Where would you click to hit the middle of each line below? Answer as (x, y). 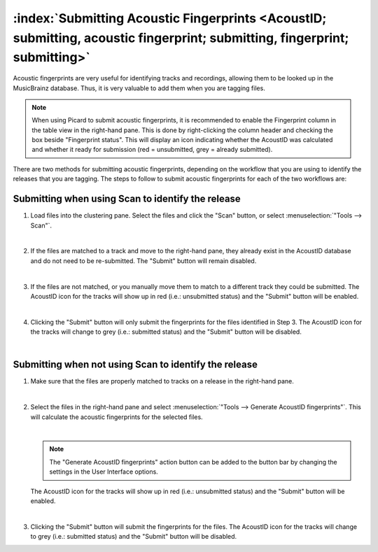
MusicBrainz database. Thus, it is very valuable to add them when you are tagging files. (139, 88)
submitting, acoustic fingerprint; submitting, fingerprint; (181, 38)
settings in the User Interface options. (104, 472)
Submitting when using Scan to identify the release (127, 199)
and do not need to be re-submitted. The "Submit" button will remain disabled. (143, 261)
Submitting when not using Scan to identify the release (135, 365)
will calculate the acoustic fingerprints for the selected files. (117, 417)
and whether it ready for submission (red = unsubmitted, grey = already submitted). (152, 150)
